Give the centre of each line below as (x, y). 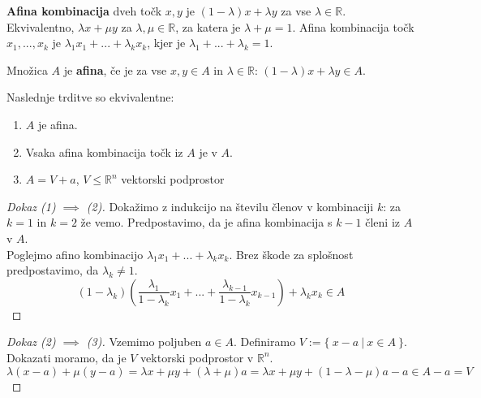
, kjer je (166, 43)
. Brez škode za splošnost (291, 254)
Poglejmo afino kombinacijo (75, 254)
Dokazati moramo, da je (67, 357)
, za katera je (208, 26)
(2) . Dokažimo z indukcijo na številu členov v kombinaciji (230, 206)
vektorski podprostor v (197, 357)
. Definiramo (265, 342)
